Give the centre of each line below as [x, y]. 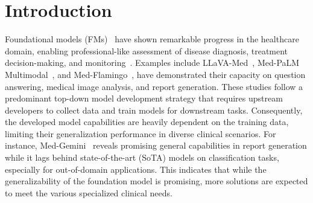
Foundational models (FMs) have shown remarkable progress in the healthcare [152, 39]
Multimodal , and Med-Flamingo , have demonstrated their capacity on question [155, 74]
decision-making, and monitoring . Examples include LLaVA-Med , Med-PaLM [152, 63]
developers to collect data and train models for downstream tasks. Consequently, [154, 110]
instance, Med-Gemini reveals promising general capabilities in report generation [156, 145]
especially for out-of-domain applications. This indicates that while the [136, 169]
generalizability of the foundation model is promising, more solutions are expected [156, 181]
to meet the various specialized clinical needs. [89, 192]
